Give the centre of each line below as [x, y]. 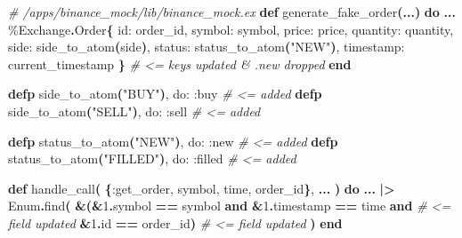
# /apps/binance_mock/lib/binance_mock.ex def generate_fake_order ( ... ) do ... [232, 12]
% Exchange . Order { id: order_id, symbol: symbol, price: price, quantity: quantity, [231, 29]
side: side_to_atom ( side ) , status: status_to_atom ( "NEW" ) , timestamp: [207, 47]
